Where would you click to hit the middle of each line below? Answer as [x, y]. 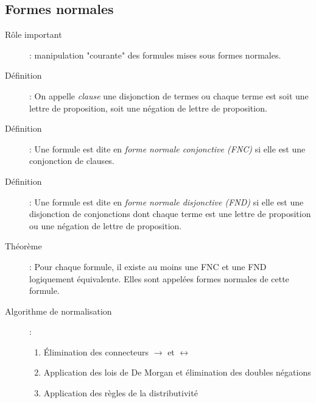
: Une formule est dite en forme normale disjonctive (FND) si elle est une [167, 201]
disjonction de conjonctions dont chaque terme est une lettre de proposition [170, 214]
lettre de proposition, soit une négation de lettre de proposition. [148, 108]
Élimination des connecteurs [96, 351]
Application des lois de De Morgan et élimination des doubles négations [177, 372]
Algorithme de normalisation [58, 311]
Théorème [23, 246]
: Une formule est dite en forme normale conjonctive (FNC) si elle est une [167, 148]
